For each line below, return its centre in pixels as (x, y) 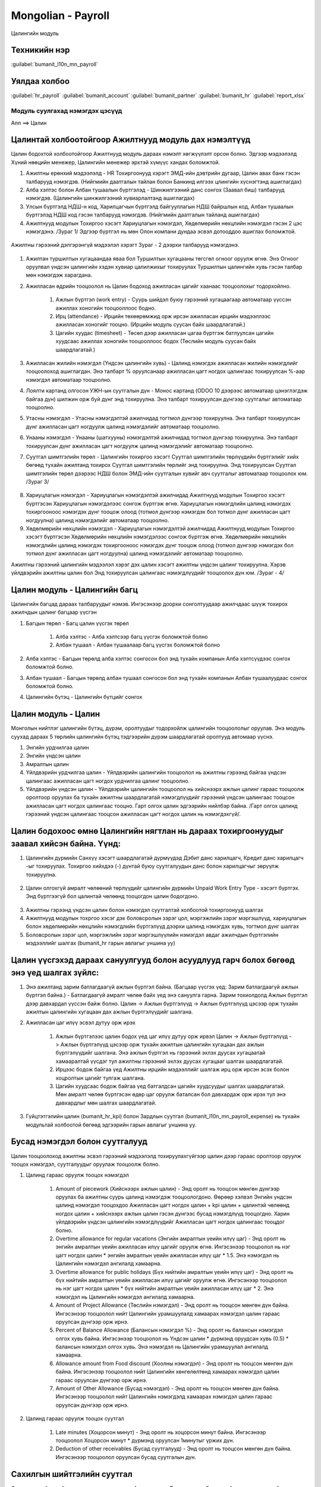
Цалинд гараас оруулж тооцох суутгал (75, 1419)
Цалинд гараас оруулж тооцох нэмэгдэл (77, 1175)
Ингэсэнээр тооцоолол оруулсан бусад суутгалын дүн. (126, 1457)
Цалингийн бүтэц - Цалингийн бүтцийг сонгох (84, 697)
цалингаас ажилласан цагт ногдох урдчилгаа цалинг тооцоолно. (108, 781)
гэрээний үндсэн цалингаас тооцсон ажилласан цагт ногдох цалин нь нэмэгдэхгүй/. (133, 814)
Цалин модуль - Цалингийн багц (75, 590)
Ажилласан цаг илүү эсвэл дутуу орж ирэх (81, 1022)
